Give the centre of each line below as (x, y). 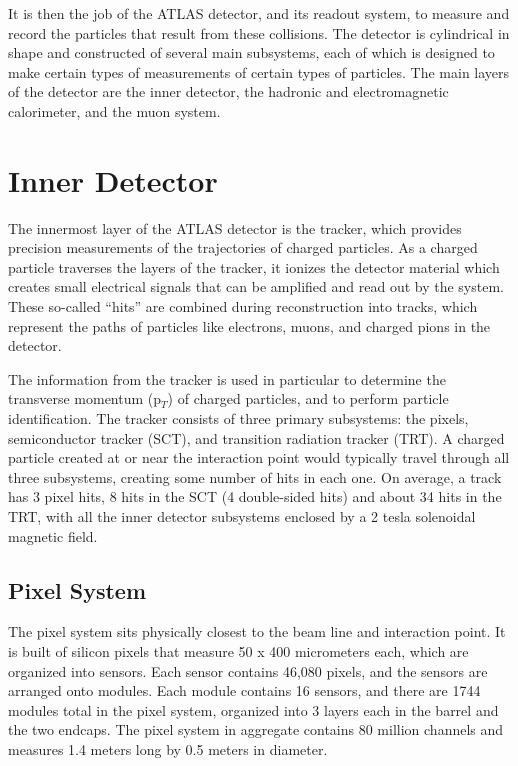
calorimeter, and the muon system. (114, 110)
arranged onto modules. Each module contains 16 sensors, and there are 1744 (244, 690)
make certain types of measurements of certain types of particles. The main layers (259, 71)
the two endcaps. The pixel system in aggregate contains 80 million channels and (256, 729)
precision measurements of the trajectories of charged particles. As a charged (243, 247)
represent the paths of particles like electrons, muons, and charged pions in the (249, 325)
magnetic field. (53, 535)
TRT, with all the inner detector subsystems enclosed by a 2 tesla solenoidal (242, 516)
